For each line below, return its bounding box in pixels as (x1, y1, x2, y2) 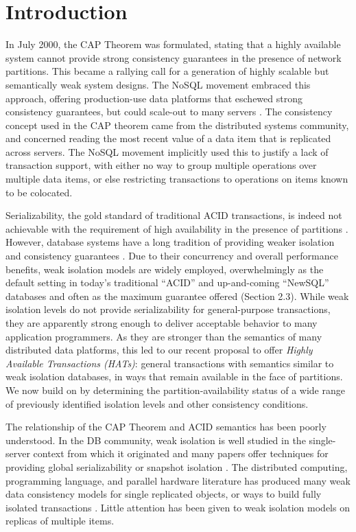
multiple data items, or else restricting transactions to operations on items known (5, 172, 348, 186)
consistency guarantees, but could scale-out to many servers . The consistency (5, 104, 333, 119)
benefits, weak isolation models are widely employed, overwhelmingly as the (5, 262, 324, 276)
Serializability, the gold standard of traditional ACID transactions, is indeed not (5, 208, 342, 222)
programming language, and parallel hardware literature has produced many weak (5, 473, 351, 487)
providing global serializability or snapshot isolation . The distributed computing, (5, 459, 348, 474)
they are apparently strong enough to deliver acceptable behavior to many (5, 316, 318, 329)
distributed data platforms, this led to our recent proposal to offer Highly (5, 343, 313, 357)
